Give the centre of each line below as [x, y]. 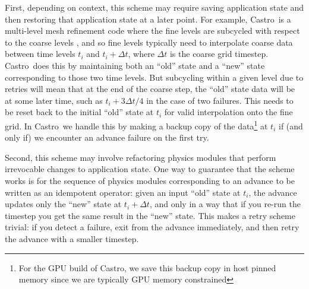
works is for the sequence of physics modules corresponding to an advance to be [150, 180]
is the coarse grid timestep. [219, 54]
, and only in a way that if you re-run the [225, 204]
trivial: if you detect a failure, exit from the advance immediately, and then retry [152, 227]
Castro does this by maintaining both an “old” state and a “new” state [135, 65]
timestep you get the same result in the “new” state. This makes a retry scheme [150, 215]
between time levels [40, 54]
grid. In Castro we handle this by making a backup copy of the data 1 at [136, 125]
